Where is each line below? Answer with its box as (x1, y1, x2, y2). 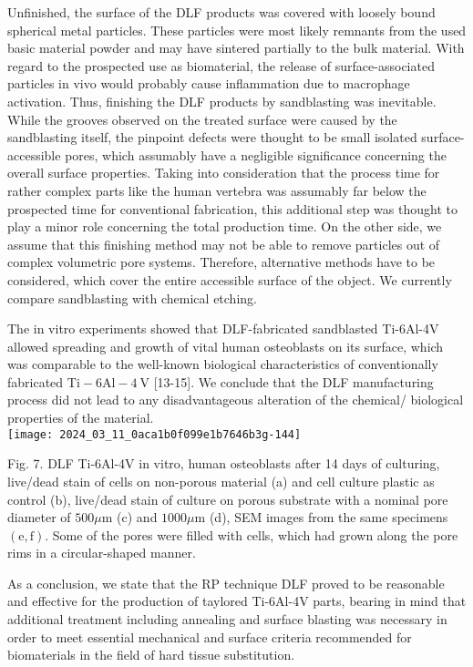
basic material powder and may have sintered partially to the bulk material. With (7, 38, 465, 57)
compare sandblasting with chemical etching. (7, 288, 257, 307)
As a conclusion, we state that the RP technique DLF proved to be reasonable (7, 573, 445, 592)
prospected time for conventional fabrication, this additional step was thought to (7, 199, 458, 218)
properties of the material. (7, 408, 154, 427)
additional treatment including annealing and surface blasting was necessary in (7, 610, 447, 629)
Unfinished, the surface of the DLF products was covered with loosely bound (7, 3, 436, 21)
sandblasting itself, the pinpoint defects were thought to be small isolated (7, 128, 417, 147)
